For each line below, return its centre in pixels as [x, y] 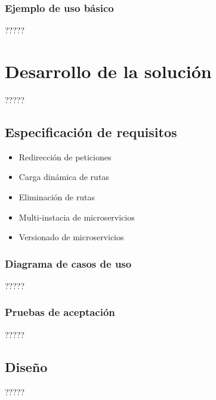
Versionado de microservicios [71, 237]
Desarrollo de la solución [108, 71]
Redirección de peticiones [65, 156]
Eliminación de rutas [57, 196]
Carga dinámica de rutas [64, 177]
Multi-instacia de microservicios [77, 217]
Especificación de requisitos [91, 131]
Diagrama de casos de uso [68, 263]
